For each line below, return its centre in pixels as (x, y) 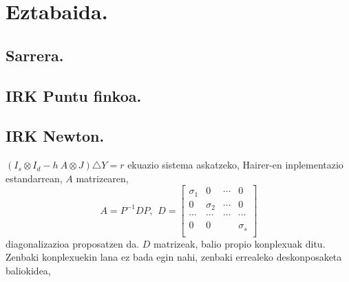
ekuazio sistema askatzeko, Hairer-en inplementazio (235, 165)
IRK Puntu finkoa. (74, 95)
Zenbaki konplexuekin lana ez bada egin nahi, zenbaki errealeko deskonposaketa (174, 257)
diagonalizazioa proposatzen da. (73, 243)
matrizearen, (102, 178)
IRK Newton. (55, 136)
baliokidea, (28, 271)
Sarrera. (35, 55)
